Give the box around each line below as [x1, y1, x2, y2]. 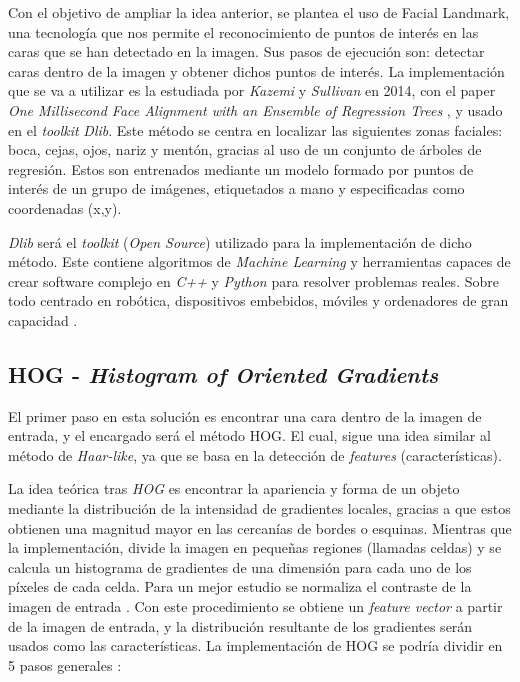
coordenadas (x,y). [8, 197, 122, 218]
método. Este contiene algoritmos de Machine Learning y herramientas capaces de [8, 251, 511, 272]
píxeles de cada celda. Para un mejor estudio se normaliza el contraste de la [8, 576, 472, 597]
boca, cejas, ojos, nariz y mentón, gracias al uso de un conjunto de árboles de [8, 139, 482, 160]
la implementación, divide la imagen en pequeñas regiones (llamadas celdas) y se [8, 537, 502, 558]
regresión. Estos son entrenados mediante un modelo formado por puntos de [8, 158, 474, 179]
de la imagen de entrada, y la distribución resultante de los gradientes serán [8, 615, 473, 636]
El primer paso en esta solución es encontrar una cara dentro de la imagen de [8, 405, 482, 426]
